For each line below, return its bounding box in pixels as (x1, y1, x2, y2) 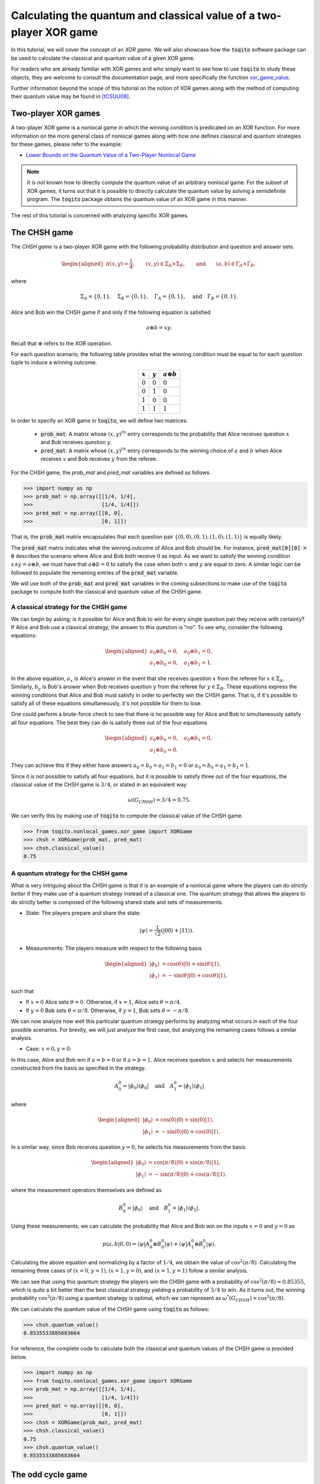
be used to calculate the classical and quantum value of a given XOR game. (11, 54, 195, 62)
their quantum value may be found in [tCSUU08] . (11, 93, 130, 100)
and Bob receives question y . (40, 439, 113, 446)
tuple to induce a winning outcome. (11, 359, 97, 366)
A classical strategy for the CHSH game (11, 603, 127, 611)
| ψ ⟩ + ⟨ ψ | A (164, 1241, 192, 1248)
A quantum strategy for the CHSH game (11, 870, 128, 878)
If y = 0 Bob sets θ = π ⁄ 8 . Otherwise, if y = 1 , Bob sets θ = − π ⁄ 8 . (25, 1007, 190, 1014)
